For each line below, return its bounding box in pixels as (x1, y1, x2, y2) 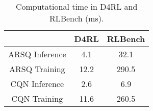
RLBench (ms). (49, 12, 104, 24)
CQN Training (11, 93, 63, 104)
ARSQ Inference (8, 48, 66, 60)
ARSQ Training (9, 63, 65, 75)
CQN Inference (10, 78, 64, 90)
